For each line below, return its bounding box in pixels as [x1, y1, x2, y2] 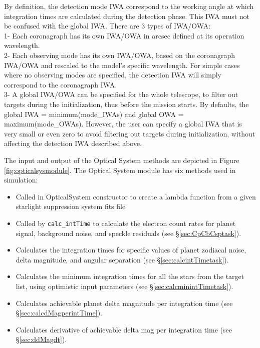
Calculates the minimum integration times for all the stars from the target [16, 271, 244, 281]
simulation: [4, 174, 38, 185]
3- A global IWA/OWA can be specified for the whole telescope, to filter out [4, 89, 238, 99]
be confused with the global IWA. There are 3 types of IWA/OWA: [4, 20, 211, 31]
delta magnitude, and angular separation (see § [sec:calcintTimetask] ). [16, 254, 229, 264]
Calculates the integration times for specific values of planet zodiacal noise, [16, 244, 246, 255]
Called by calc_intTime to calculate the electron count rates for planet [16, 217, 236, 228]
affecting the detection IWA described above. [4, 138, 142, 148]
